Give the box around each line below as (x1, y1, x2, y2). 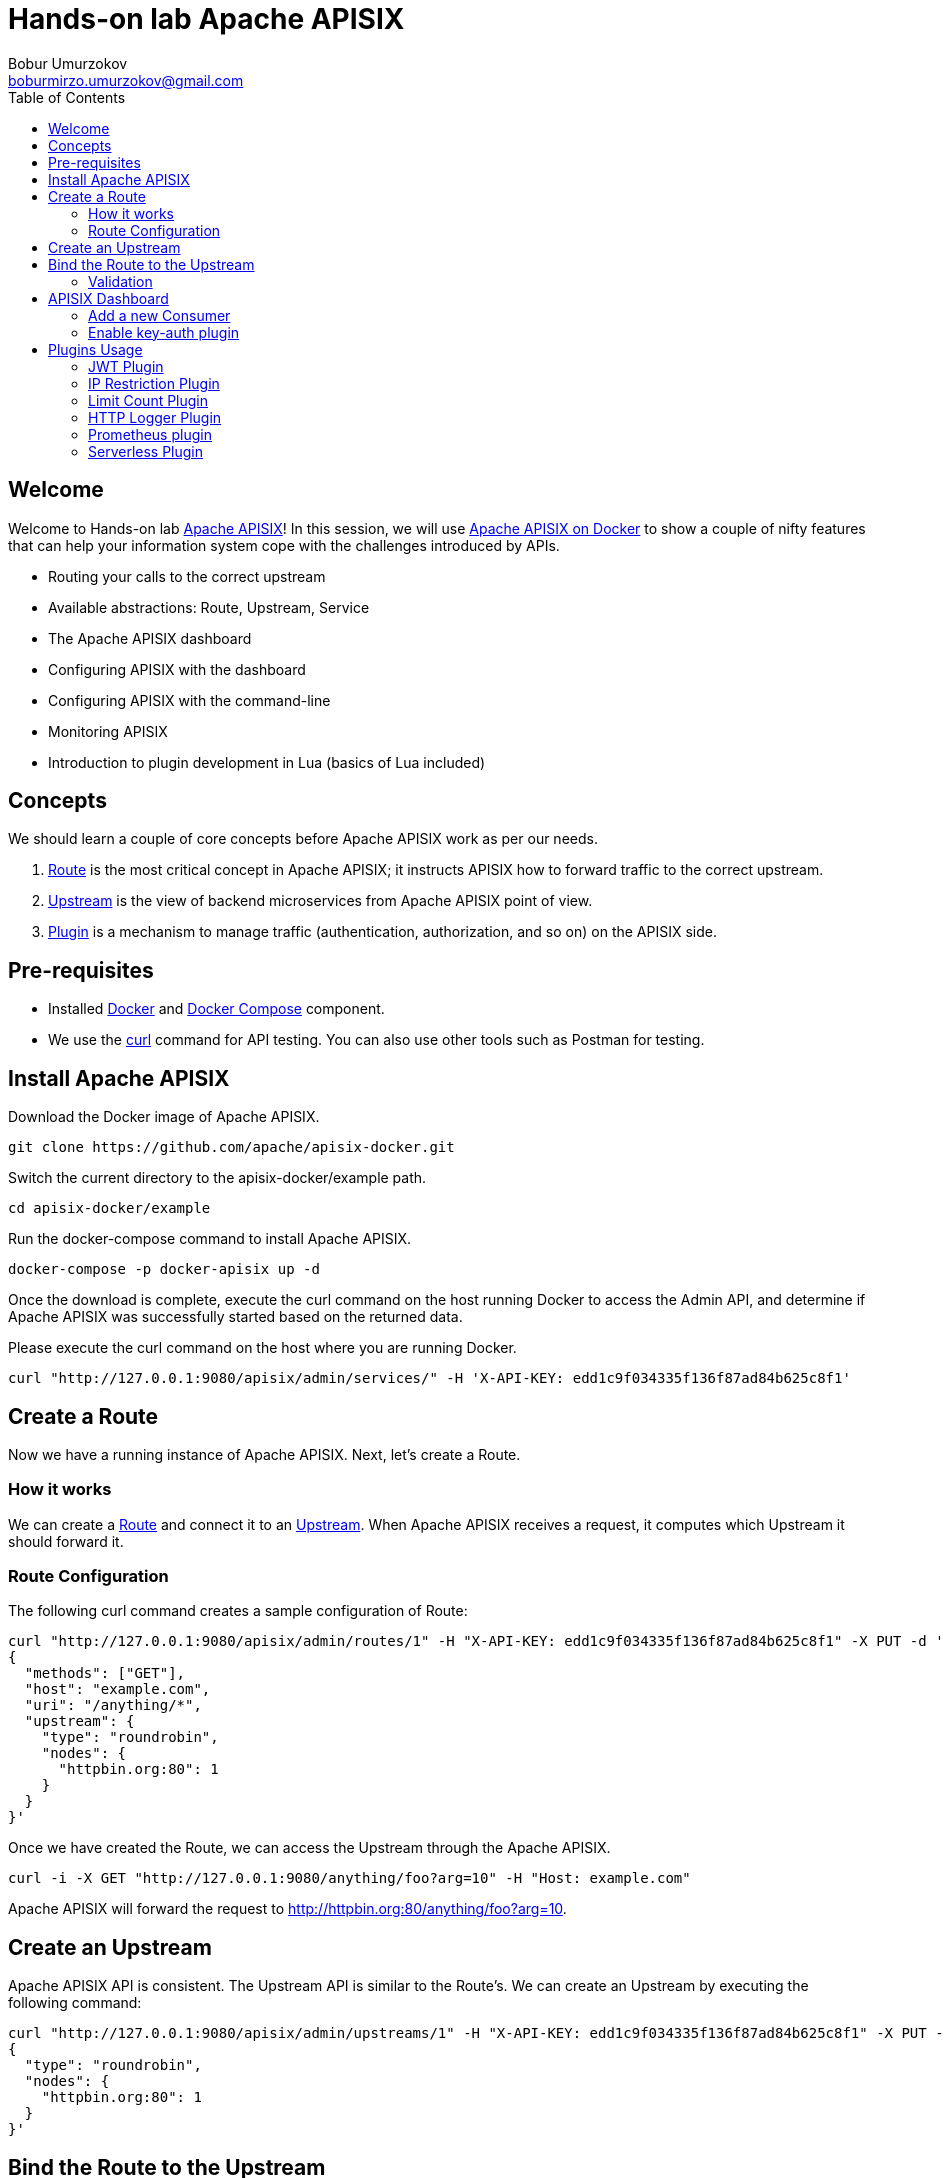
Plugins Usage (48, 340, 143, 358)
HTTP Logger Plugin (88, 408, 222, 426)
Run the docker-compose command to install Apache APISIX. (8, 1230, 412, 1248)
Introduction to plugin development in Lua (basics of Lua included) (48, 753, 486, 771)
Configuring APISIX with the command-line (48, 691, 331, 709)
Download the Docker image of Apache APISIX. (8, 1108, 320, 1126)
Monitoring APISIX (48, 722, 168, 740)
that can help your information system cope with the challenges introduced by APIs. (8, 536, 560, 554)
